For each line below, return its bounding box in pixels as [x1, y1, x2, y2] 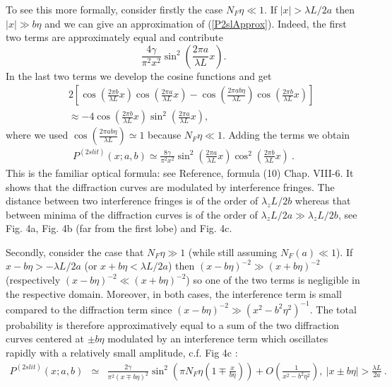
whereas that [295, 193, 351, 208]
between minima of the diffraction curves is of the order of [6, 207, 258, 221]
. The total [309, 301, 357, 316]
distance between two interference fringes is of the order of [6, 193, 259, 208]
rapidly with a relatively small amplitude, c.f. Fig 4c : [6, 345, 238, 359]
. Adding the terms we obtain [222, 127, 350, 142]
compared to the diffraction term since [6, 301, 172, 316]
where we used [6, 127, 69, 142]
